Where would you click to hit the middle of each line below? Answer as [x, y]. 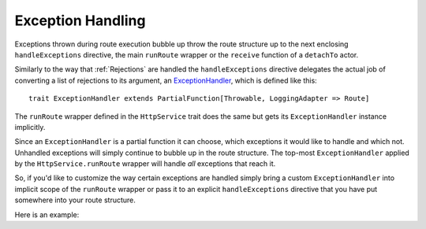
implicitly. [30, 127]
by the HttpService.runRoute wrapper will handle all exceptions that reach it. [145, 164]
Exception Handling [80, 20]
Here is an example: [47, 214]
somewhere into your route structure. [75, 200]
